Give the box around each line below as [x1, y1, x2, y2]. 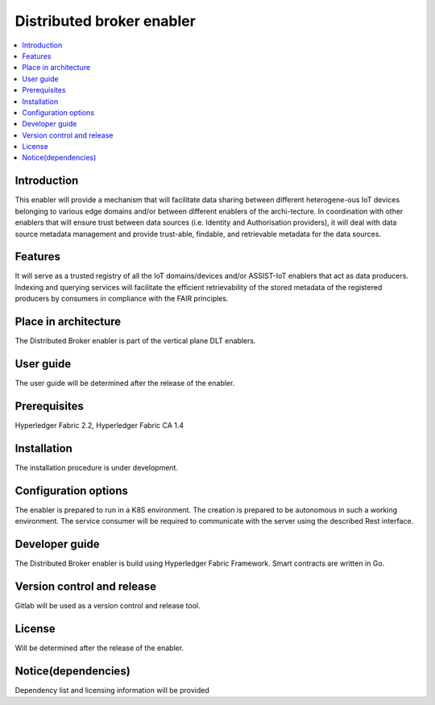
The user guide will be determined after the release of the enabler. [14, 379, 235, 388]
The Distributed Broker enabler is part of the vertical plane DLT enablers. [14, 336, 256, 346]
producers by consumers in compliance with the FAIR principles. [14, 294, 229, 304]
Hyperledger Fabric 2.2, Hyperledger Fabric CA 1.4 [14, 420, 184, 430]
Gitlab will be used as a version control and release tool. [14, 600, 201, 610]
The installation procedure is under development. [14, 462, 179, 472]
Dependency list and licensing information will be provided [14, 685, 209, 695]
